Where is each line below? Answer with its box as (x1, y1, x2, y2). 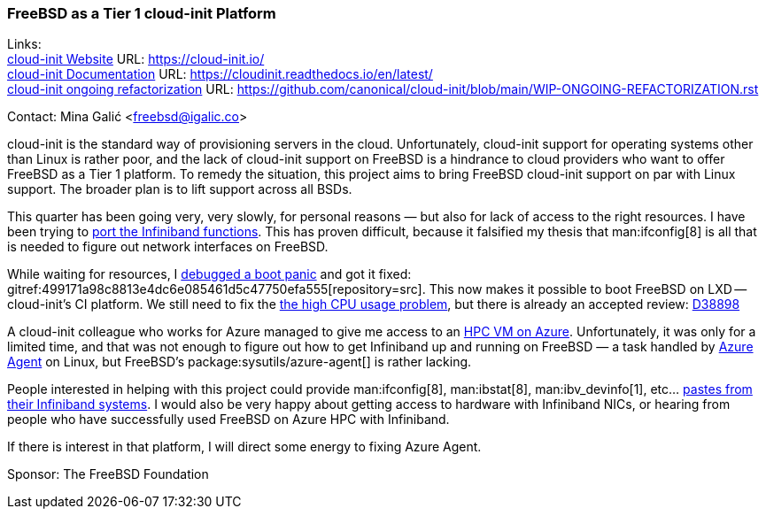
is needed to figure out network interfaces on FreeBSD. (7, 239, 329, 255)
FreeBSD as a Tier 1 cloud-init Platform (7, 4, 276, 22)
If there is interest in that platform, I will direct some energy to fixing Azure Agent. (7, 439, 482, 455)
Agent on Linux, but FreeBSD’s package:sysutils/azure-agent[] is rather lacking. (7, 354, 472, 370)
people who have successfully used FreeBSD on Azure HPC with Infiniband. (7, 412, 450, 427)
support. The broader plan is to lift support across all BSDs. (7, 181, 352, 197)
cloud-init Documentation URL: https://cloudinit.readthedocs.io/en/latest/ (7, 66, 433, 82)
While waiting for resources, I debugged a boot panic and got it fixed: (7, 266, 412, 282)
